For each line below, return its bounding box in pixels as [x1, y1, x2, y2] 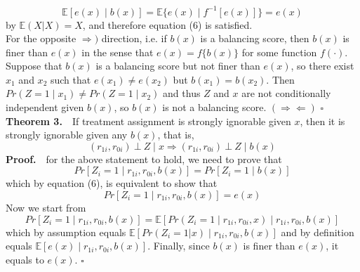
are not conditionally [241, 86, 331, 101]
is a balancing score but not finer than [95, 58, 260, 73]
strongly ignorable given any [6, 127, 128, 142]
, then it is [300, 113, 345, 128]
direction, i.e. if [101, 31, 167, 46]
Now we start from [6, 200, 86, 215]
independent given [6, 100, 84, 115]
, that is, [157, 127, 194, 142]
